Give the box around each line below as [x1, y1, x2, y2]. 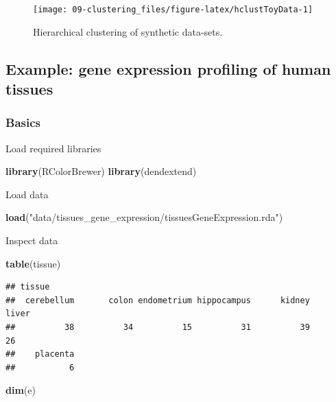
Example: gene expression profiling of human [5, 58, 331, 79]
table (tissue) [5, 256, 61, 270]
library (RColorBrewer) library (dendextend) [5, 164, 197, 178]
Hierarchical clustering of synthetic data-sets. [33, 24, 223, 38]
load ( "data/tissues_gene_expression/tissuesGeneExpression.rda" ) [5, 210, 283, 224]
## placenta [5, 349, 75, 359]
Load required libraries [5, 141, 101, 155]
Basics [5, 114, 40, 131]
